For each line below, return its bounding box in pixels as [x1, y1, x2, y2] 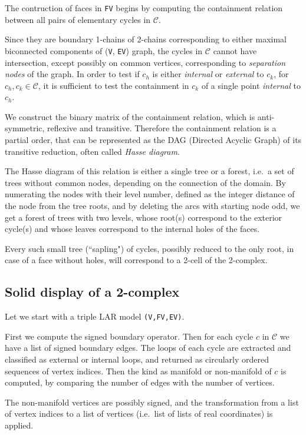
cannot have [213, 44, 257, 57]
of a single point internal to [201, 79, 301, 91]
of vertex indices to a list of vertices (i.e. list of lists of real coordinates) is [5, 407, 273, 420]
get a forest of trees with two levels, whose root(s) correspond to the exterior [5, 211, 282, 223]
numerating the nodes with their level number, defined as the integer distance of [5, 188, 295, 200]
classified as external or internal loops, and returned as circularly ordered [5, 353, 269, 366]
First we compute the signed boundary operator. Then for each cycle [5, 330, 254, 342]
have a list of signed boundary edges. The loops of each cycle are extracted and [5, 341, 291, 354]
